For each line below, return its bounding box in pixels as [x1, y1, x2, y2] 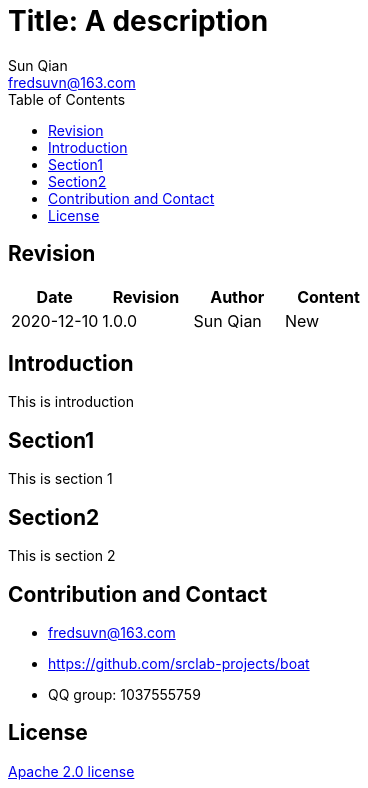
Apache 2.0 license [8, 762, 135, 780]
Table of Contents [8, 90, 126, 108]
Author [210, 286, 265, 307]
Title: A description [8, 4, 269, 38]
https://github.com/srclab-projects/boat [48, 654, 310, 672]
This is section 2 [8, 547, 116, 565]
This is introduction [8, 393, 134, 411]
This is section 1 [8, 470, 113, 488]
